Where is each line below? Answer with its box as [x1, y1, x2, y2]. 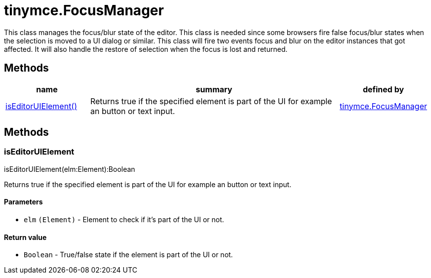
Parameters [4, 198, 43, 206]
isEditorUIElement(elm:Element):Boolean [4, 164, 135, 173]
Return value [4, 233, 47, 241]
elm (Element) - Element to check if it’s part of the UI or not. [24, 215, 224, 224]
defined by [362, 84, 404, 94]
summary [196, 84, 233, 94]
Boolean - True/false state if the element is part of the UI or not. [24, 250, 233, 259]
